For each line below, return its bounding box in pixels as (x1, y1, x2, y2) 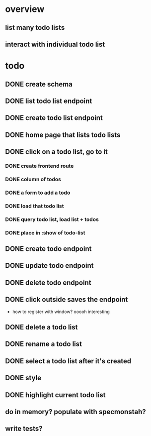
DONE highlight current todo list (5, 391, 106, 399)
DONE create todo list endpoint (5, 113, 103, 122)
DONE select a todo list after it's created (5, 357, 132, 365)
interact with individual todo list (5, 40, 105, 48)
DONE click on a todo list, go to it (5, 148, 108, 156)
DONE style (5, 374, 41, 382)
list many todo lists (5, 23, 65, 32)
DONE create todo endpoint (5, 245, 92, 253)
